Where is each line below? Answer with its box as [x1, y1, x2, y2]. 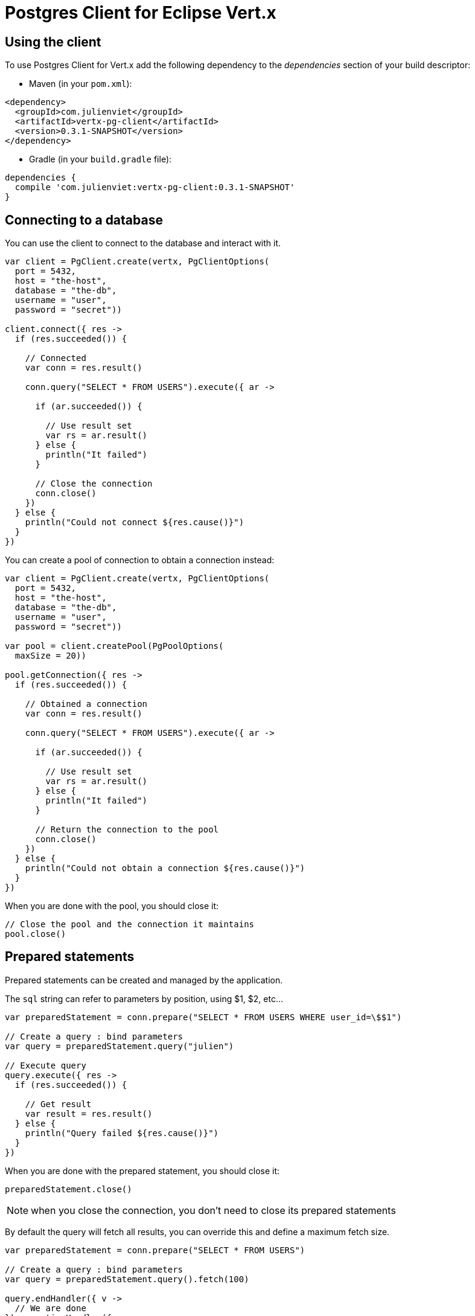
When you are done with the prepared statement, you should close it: [5, 1165, 280, 1176]
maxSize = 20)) [14, 651, 86, 661]
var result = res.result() [25, 1108, 153, 1119]
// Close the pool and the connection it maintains [5, 919, 255, 930]
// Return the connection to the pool [35, 825, 219, 835]
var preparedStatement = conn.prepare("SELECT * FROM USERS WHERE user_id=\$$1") [5, 1012, 402, 1022]
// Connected [25, 353, 86, 363]
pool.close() [5, 929, 66, 939]
